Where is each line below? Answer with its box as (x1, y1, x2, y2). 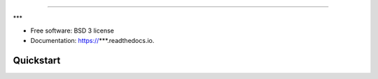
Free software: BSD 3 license (30, 26, 115, 35)
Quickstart (13, 54, 61, 66)
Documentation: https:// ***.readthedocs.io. (30, 36, 155, 44)
